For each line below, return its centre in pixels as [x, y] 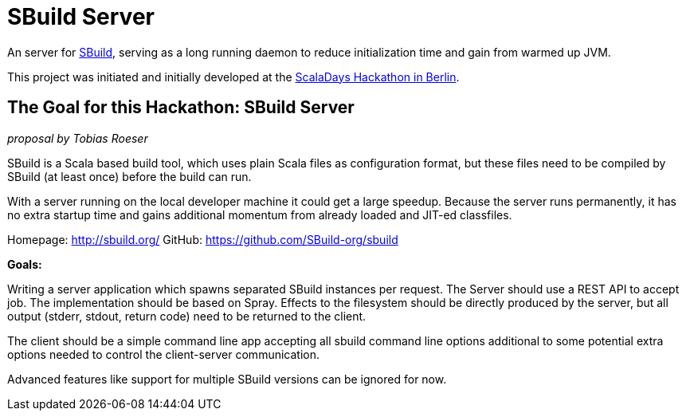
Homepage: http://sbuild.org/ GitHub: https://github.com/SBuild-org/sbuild [203, 239]
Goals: [25, 264]
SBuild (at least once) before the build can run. [129, 176]
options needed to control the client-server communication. [163, 354]
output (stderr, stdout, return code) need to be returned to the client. [187, 316]
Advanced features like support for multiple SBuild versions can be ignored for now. [227, 379]
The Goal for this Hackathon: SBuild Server [181, 108]
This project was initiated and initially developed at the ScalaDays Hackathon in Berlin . [233, 77]
